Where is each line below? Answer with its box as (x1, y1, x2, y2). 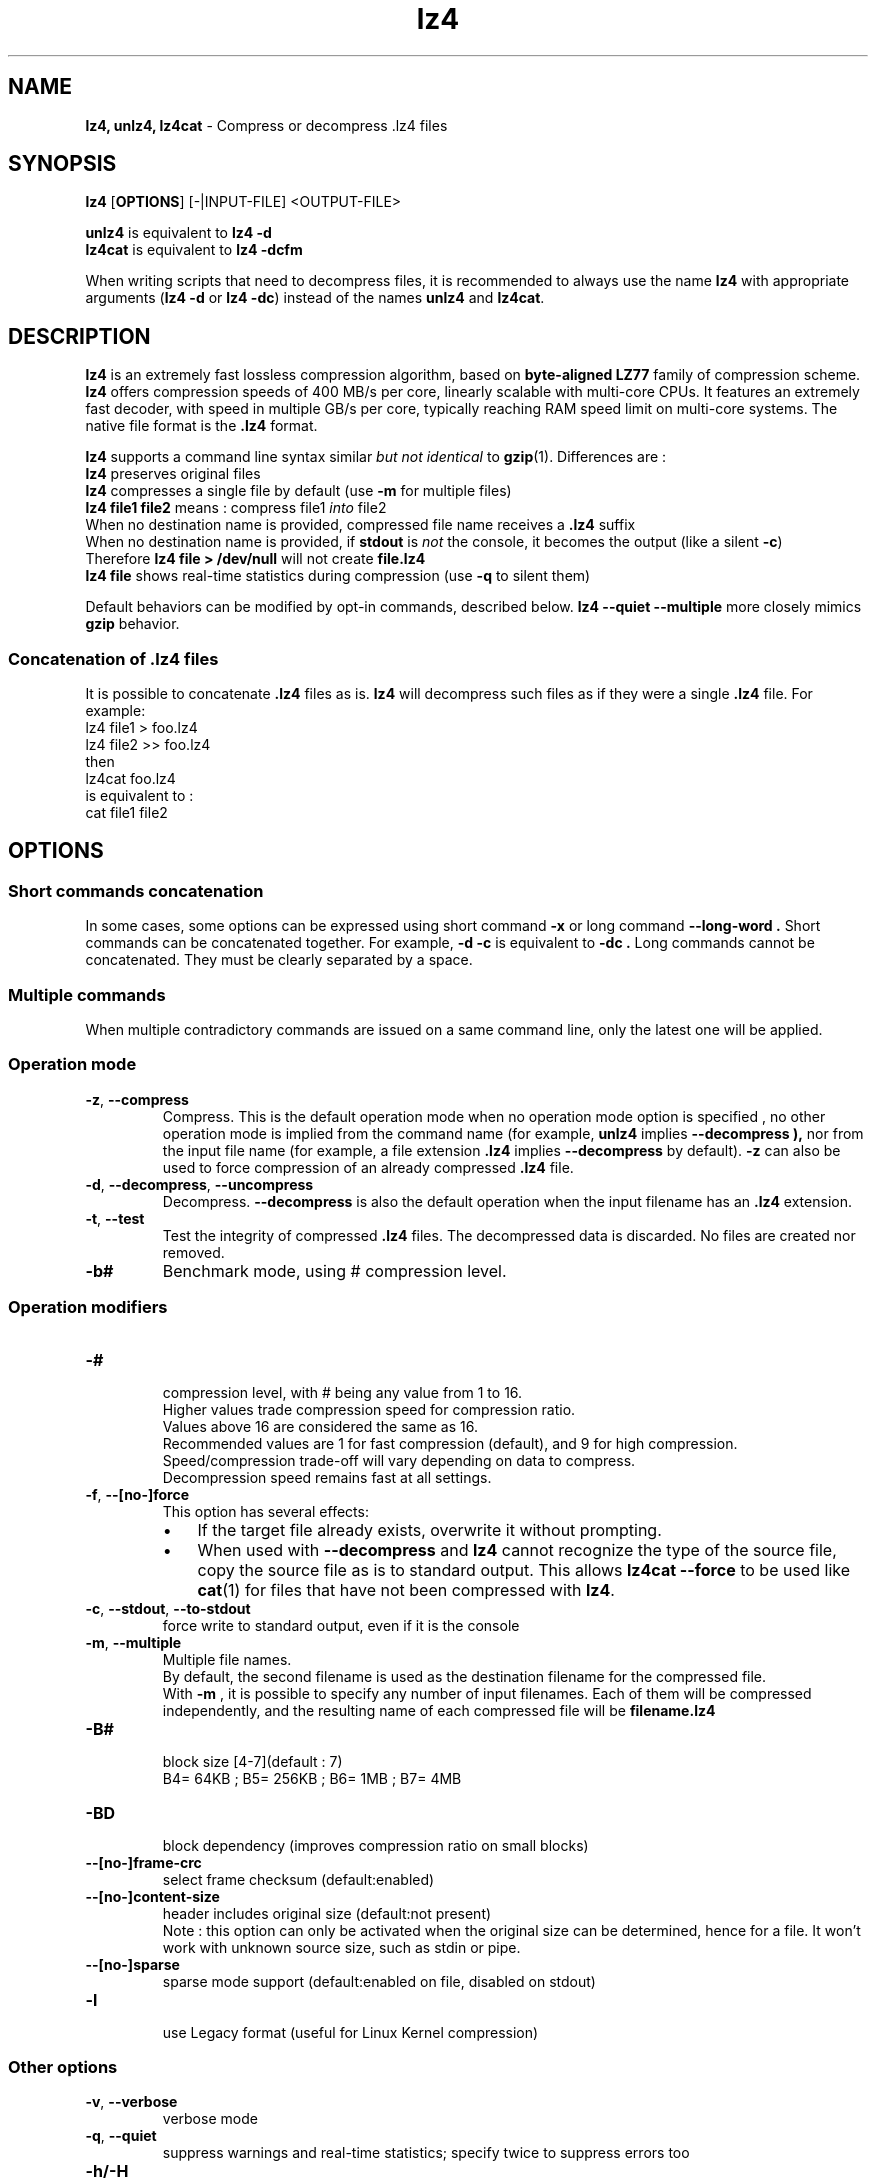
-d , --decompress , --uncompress (85, 1175, 314, 1193)
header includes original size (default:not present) (162, 1904, 492, 1922)
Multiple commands (8, 984, 166, 1005)
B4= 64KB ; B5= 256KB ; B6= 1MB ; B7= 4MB (162, 1769, 462, 1787)
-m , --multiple (85, 1633, 182, 1651)
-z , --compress (85, 1090, 189, 1108)
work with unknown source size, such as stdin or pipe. (162, 1938, 521, 1956)
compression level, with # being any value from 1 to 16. (162, 1383, 523, 1401)
